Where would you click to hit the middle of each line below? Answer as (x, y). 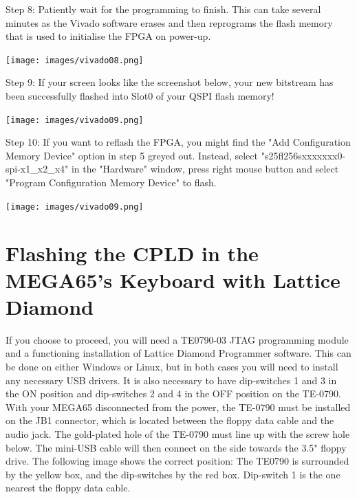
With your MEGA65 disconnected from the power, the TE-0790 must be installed (178, 407)
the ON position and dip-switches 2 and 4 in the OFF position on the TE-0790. (173, 393)
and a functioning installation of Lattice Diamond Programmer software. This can (178, 353)
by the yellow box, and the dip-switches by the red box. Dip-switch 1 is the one (173, 474)
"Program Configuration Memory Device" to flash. (111, 182)
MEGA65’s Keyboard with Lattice (173, 279)
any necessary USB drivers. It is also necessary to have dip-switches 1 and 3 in (171, 380)
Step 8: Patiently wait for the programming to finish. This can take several (163, 9)
